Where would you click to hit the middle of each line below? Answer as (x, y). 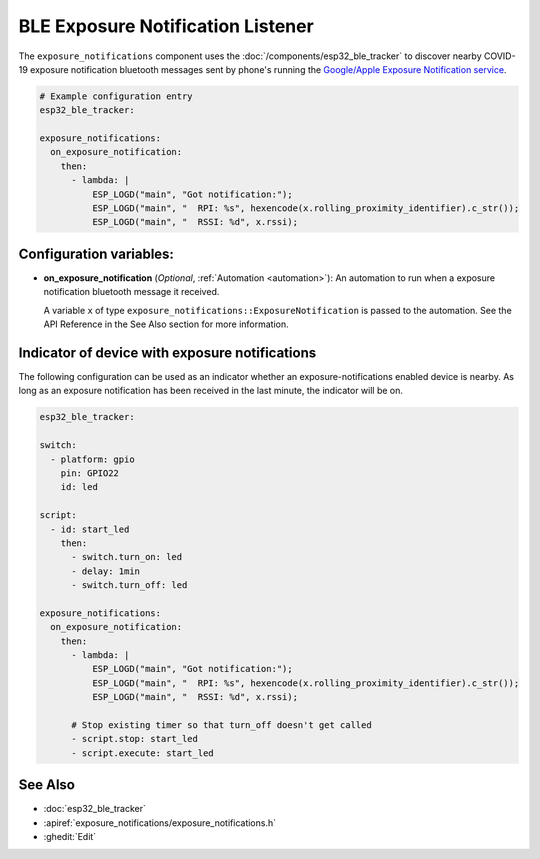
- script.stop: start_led (135, 739)
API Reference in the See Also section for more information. (166, 324)
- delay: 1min (105, 571)
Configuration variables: (96, 253)
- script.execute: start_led (142, 753)
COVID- (499, 56)
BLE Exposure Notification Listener (166, 26)
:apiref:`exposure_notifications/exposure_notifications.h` (160, 822)
